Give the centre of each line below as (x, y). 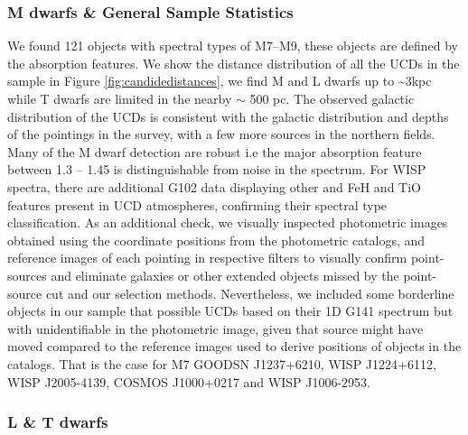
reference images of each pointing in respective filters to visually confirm (207, 258)
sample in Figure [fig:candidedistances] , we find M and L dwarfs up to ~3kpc (220, 81)
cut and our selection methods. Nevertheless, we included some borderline (250, 293)
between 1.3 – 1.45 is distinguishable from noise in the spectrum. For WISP (217, 169)
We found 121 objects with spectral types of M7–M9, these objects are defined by (233, 46)
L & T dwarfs (58, 422)
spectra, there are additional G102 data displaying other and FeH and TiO (214, 186)
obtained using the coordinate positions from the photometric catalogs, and (216, 240)
